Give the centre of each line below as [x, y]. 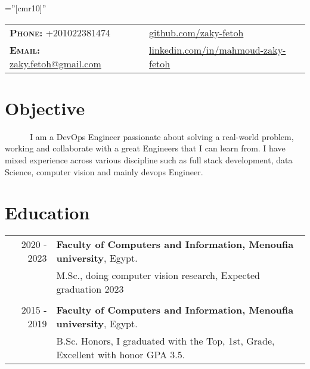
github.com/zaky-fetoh [196, 32]
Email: [25, 49]
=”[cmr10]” [26, 8]
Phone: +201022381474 [60, 32]
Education [47, 213]
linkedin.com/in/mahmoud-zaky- [218, 49]
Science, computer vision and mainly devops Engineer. [104, 171]
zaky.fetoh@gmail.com [55, 63]
